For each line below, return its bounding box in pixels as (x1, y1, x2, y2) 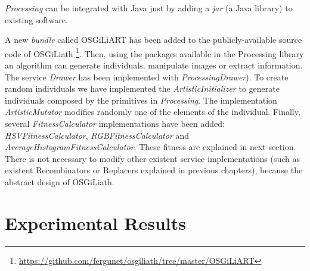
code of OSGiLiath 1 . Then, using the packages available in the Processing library (5, 45, 304, 60)
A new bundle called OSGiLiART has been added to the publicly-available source (5, 33, 302, 46)
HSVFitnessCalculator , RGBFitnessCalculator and (5, 129, 190, 141)
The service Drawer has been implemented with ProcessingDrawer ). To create (5, 70, 289, 83)
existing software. (5, 13, 68, 26)
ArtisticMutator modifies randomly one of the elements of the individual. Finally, (5, 105, 300, 118)
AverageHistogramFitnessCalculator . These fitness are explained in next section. (5, 141, 296, 153)
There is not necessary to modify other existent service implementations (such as (5, 152, 300, 164)
